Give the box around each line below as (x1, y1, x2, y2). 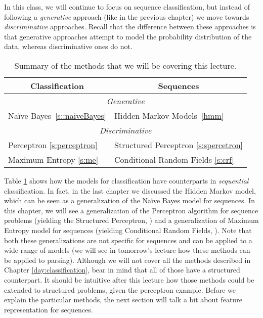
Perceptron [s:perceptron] (8, 139, 98, 151)
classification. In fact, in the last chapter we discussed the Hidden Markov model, (4, 185, 256, 196)
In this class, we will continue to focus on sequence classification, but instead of (4, 2, 250, 12)
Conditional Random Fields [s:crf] (114, 153, 234, 165)
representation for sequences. (4, 304, 93, 314)
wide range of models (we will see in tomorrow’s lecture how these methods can (4, 245, 250, 255)
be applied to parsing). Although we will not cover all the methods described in (4, 254, 251, 265)
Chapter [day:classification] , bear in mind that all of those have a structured (4, 264, 240, 275)
